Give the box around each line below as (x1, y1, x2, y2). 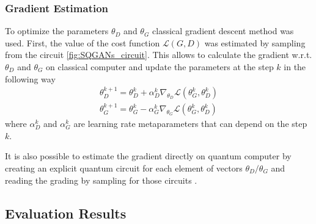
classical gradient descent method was (152, 24, 294, 37)
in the (284, 60, 306, 73)
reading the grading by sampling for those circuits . (5, 173, 197, 186)
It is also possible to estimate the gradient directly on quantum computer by (5, 150, 292, 162)
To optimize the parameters (5, 24, 109, 37)
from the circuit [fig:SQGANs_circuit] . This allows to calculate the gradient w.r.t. (5, 48, 312, 61)
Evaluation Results (5, 203, 127, 222)
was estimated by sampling (204, 36, 306, 49)
